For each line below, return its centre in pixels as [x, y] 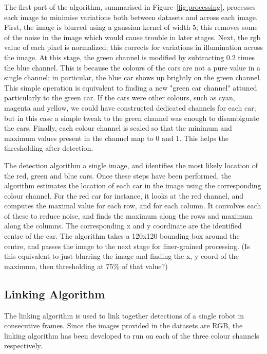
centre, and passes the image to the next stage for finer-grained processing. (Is [127, 246]
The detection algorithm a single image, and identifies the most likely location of [131, 165]
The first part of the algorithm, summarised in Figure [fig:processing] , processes [130, 7]
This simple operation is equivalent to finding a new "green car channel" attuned [131, 87]
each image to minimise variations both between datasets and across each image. [131, 17]
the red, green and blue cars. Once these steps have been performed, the [118, 175]
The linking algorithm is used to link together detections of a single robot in [124, 315]
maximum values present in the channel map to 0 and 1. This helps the [117, 138]
